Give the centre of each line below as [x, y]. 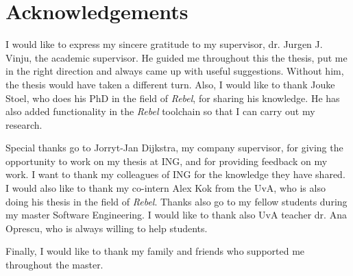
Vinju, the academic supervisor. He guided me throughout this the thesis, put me [176, 57]
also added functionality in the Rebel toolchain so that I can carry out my [160, 111]
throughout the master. [54, 265]
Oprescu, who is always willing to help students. [107, 228]
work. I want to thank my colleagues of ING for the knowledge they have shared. [175, 174]
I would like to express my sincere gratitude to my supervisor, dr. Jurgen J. [164, 44]
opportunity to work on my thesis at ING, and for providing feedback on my [167, 161]
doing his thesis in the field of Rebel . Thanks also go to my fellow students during [176, 201]
